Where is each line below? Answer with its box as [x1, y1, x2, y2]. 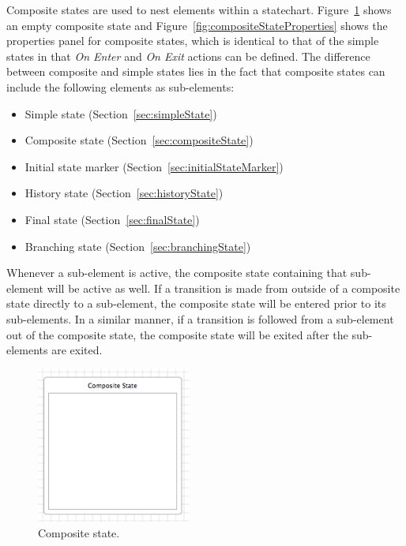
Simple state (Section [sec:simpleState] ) [24, 105, 217, 122]
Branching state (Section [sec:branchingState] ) [24, 237, 251, 254]
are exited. [51, 342, 103, 358]
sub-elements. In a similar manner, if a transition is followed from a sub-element [6, 310, 394, 327]
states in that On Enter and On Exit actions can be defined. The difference [6, 47, 370, 64]
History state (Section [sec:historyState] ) [24, 185, 224, 201]
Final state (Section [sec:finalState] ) [24, 211, 200, 227]
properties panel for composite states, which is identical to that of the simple [6, 32, 379, 49]
